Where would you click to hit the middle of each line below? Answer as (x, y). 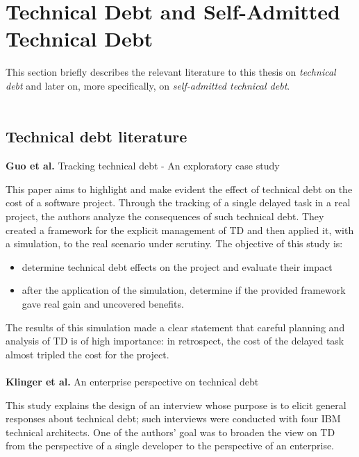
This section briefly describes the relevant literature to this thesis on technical (171, 72)
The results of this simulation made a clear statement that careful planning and (175, 327)
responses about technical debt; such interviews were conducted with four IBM (173, 418)
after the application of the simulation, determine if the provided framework (184, 290)
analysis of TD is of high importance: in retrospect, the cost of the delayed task (175, 341)
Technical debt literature (97, 136)
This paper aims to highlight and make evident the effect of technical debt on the (179, 189)
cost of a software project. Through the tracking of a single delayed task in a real (178, 202)
